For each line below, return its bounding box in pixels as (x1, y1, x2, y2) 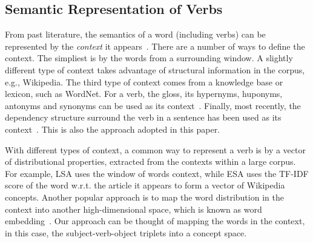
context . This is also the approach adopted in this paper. (5, 122, 220, 135)
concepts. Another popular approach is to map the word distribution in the (5, 190, 284, 203)
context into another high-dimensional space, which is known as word (5, 202, 262, 215)
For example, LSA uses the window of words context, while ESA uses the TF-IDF (5, 167, 309, 179)
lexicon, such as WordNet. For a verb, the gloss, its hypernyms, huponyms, (5, 87, 283, 100)
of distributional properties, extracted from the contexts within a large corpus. (5, 155, 296, 168)
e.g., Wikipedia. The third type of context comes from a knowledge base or (5, 75, 283, 88)
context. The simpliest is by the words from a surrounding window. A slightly (5, 52, 293, 64)
